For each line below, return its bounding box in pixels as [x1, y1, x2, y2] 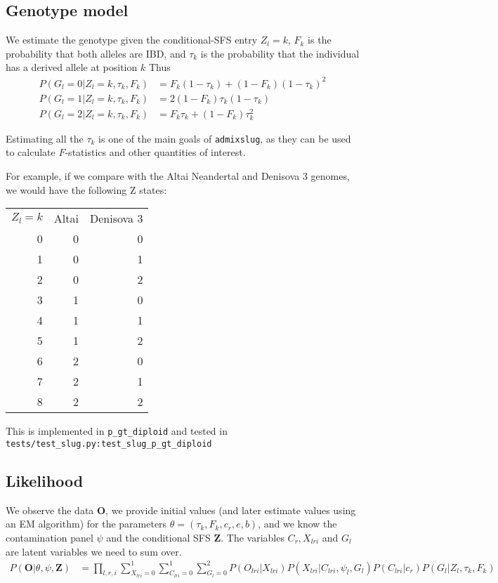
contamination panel [6, 530, 93, 544]
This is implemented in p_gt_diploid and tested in [6, 424, 228, 438]
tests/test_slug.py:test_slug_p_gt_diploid [6, 438, 212, 449]
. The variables [221, 530, 284, 544]
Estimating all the [6, 131, 84, 145]
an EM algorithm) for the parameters [6, 516, 167, 531]
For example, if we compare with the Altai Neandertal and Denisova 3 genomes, [6, 169, 350, 183]
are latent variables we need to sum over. [6, 544, 182, 558]
